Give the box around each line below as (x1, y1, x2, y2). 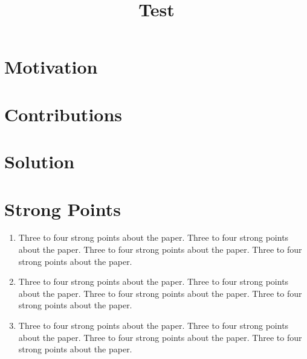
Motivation (4, 54, 98, 79)
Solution (4, 149, 75, 174)
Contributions (4, 101, 123, 126)
